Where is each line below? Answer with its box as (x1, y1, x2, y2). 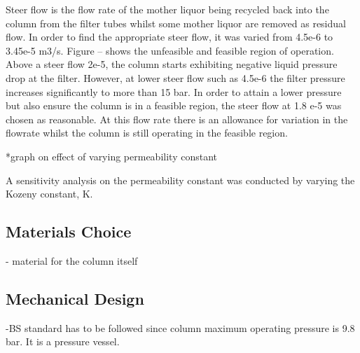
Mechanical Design (6, 287, 144, 309)
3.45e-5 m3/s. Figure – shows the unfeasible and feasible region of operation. (6, 43, 334, 57)
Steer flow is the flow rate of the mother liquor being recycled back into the (6, 2, 329, 16)
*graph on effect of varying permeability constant (6, 148, 217, 163)
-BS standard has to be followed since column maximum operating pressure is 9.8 (6, 320, 355, 335)
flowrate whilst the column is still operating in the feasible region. (6, 125, 288, 140)
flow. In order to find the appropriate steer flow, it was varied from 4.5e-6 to (6, 29, 333, 44)
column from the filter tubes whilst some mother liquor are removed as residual (6, 15, 346, 30)
